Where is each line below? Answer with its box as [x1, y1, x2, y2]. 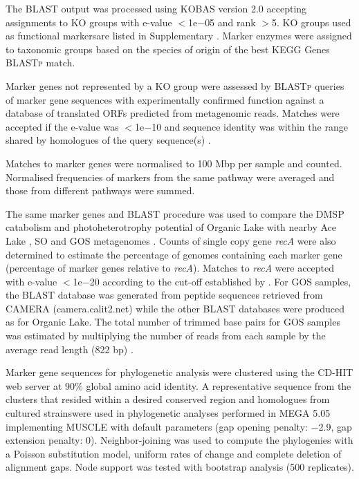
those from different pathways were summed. [6, 183, 195, 198]
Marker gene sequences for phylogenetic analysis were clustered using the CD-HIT [6, 365, 353, 379]
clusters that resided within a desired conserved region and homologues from [6, 392, 330, 406]
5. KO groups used [272, 15, 351, 29]
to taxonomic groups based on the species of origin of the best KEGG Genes [6, 41, 330, 56]
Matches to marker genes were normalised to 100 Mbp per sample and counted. [6, 156, 342, 170]
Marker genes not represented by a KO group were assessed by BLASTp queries [6, 78, 344, 93]
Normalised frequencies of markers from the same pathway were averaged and [6, 169, 335, 184]
